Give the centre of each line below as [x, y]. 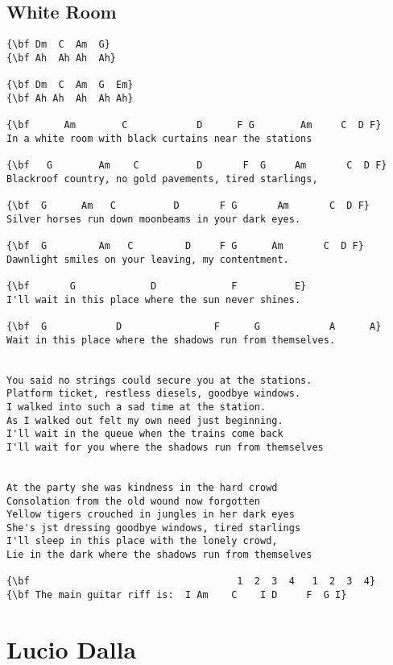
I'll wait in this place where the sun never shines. [154, 299]
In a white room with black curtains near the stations [159, 138]
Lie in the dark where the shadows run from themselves [159, 555]
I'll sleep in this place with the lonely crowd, [142, 541]
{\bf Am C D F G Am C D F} [194, 125]
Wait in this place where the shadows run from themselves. [171, 340]
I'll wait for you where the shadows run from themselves [165, 447]
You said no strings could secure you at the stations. [159, 380]
